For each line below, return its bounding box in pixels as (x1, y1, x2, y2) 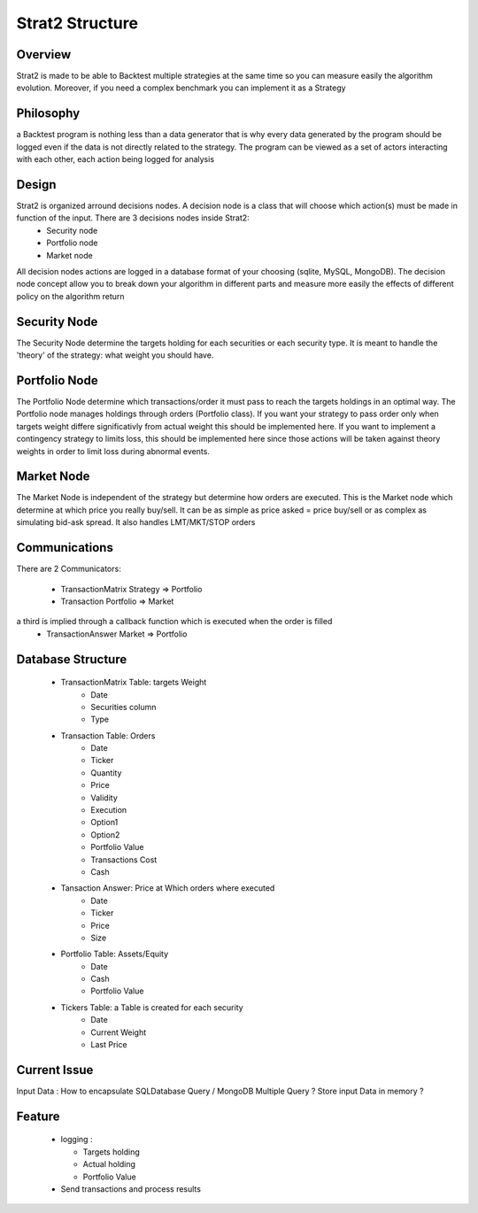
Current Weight (90, 1027, 147, 1038)
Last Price (90, 1039, 127, 1050)
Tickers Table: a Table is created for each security (60, 1001, 243, 1013)
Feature (16, 1109, 60, 1124)
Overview (16, 47, 72, 62)
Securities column (90, 701, 157, 712)
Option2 (90, 829, 120, 840)
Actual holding (82, 1159, 136, 1170)
